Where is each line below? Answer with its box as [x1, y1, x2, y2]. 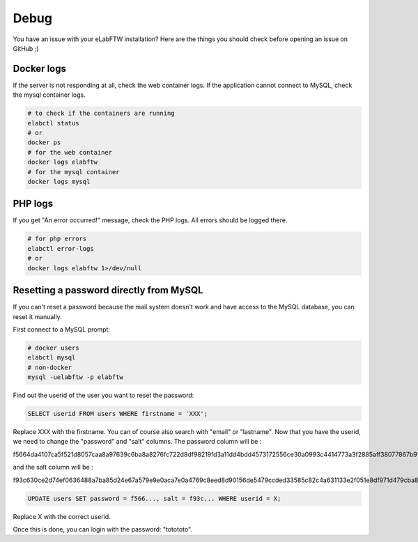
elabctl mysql [27, 354, 76, 362]
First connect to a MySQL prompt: [13, 325, 111, 334]
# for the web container [27, 148, 113, 156]
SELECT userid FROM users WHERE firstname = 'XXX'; [27, 410, 208, 418]
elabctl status [27, 119, 79, 127]
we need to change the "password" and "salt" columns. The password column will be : [13, 438, 262, 446]
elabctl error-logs [27, 245, 94, 252]
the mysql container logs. [13, 91, 86, 99]
